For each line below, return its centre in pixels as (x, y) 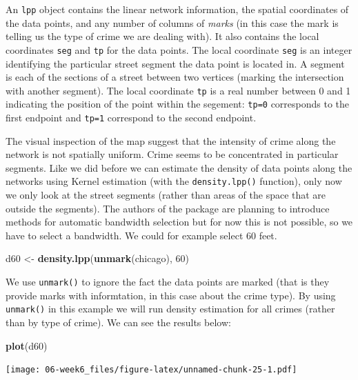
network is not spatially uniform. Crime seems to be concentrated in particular (172, 154)
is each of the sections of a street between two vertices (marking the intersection (175, 77)
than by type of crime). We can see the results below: (118, 322)
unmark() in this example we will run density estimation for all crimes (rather (170, 309)
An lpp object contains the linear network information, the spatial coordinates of (177, 9)
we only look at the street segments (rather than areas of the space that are (166, 195)
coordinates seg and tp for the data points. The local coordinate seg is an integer (179, 49)
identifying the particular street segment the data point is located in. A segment (175, 63)
